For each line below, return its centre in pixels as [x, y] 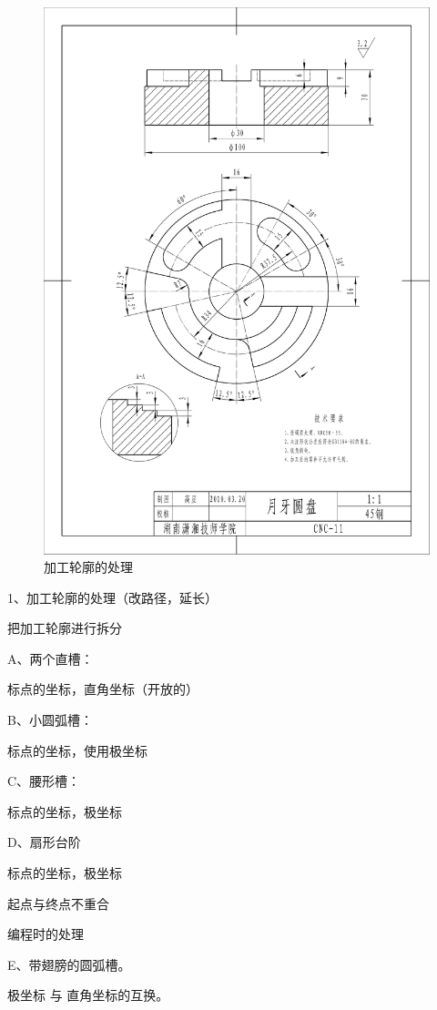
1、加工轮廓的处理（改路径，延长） [112, 597]
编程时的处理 [46, 934]
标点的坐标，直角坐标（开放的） [103, 689]
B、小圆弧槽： [50, 720]
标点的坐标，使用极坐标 [77, 750]
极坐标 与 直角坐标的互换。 [88, 995]
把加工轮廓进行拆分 [65, 628]
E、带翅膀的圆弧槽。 [69, 964]
